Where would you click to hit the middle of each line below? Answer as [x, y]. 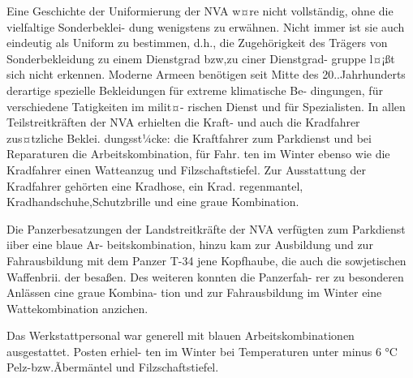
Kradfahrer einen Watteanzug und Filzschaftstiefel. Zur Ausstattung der [186, 169]
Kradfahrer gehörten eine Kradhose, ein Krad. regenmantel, [155, 185]
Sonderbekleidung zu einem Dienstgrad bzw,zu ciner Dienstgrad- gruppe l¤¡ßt [201, 58]
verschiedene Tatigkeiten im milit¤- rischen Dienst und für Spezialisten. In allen [206, 106]
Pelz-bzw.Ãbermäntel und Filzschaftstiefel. [113, 367]
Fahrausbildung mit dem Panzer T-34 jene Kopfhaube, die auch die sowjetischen [206, 260]
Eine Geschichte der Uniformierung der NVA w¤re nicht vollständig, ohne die [200, 11]
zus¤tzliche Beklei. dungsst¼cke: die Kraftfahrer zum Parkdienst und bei [189, 137]
